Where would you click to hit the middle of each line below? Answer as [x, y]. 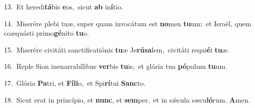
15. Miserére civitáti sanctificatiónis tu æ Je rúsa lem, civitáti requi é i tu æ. [117, 49]
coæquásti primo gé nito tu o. [47, 33]
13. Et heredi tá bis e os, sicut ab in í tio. [64, 6]
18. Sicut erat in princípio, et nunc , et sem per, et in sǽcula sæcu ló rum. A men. [127, 99]
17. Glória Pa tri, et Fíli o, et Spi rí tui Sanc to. [75, 82]
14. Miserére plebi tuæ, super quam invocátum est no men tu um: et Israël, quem [128, 23]
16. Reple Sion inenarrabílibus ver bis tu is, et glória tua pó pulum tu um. [116, 66]
